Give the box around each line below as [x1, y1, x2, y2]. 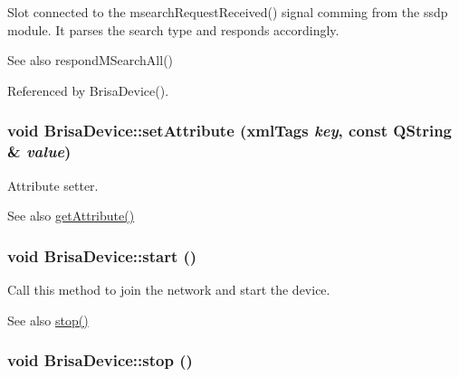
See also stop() [7, 310, 89, 329]
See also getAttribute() [7, 206, 135, 225]
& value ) [7, 140, 72, 163]
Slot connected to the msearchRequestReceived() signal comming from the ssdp [7, 3, 448, 21]
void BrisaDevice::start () [7, 244, 197, 267]
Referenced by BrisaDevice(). [7, 80, 169, 99]
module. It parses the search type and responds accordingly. [7, 20, 339, 39]
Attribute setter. [7, 175, 99, 194]
